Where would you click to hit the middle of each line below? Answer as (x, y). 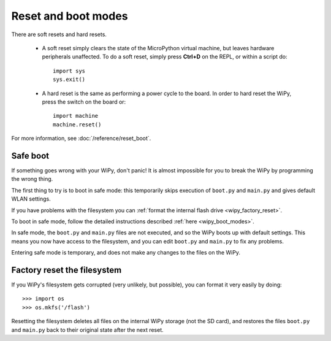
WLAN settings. (31, 199)
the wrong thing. (32, 179)
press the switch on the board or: (84, 102)
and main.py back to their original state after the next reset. (87, 330)
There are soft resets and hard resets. (59, 34)
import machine (76, 116)
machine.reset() (77, 125)
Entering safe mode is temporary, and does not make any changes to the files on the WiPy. (126, 253)
